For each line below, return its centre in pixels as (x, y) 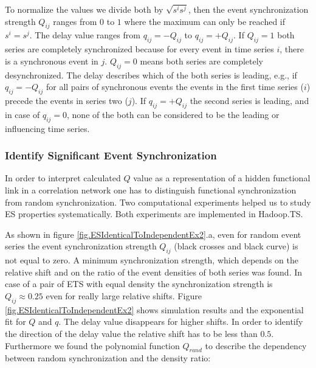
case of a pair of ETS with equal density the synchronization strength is (139, 284)
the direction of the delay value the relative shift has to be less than (131, 333)
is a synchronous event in (52, 61)
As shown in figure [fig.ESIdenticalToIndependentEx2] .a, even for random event (153, 234)
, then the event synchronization (248, 9)
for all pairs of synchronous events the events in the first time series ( (175, 87)
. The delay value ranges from (85, 35)
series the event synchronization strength (81, 246)
